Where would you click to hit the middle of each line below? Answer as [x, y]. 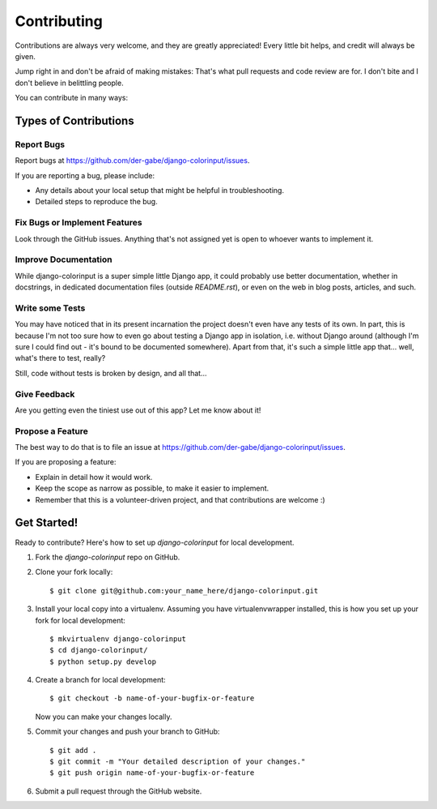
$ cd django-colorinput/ [99, 650]
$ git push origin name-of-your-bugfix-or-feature [152, 773]
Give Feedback [45, 394]
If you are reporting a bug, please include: [85, 175]
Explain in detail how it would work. [94, 477]
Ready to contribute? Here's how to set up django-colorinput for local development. [155, 542]
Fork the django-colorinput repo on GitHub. [108, 557]
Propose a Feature [52, 431]
